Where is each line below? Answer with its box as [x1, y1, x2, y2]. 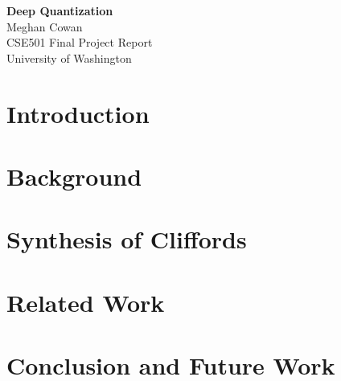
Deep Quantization [6, 2, 113, 18]
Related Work [6, 285, 165, 318]
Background [6, 159, 142, 192]
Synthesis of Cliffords [6, 223, 247, 256]
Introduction [6, 96, 150, 129]
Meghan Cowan [6, 18, 83, 35]
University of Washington [6, 49, 132, 66]
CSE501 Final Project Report [6, 34, 153, 51]
